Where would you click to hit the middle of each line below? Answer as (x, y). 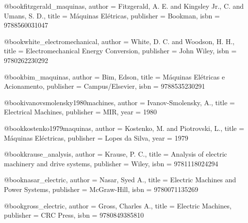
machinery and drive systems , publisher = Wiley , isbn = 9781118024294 (111, 163)
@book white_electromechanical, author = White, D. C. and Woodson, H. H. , (119, 41)
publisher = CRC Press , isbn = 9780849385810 (74, 215)
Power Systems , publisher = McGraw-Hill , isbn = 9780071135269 (101, 189)
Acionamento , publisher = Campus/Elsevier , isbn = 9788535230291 (105, 86)
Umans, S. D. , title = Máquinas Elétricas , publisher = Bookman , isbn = (112, 15)
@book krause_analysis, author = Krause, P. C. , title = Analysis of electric (116, 154)
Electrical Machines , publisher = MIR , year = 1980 (80, 112)
